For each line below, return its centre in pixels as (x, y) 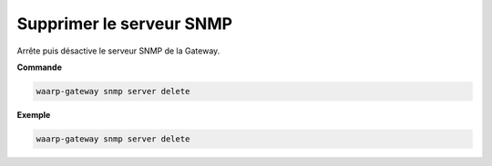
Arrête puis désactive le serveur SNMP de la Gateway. (118, 51)
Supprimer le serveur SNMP (124, 24)
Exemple (34, 114)
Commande (40, 67)
